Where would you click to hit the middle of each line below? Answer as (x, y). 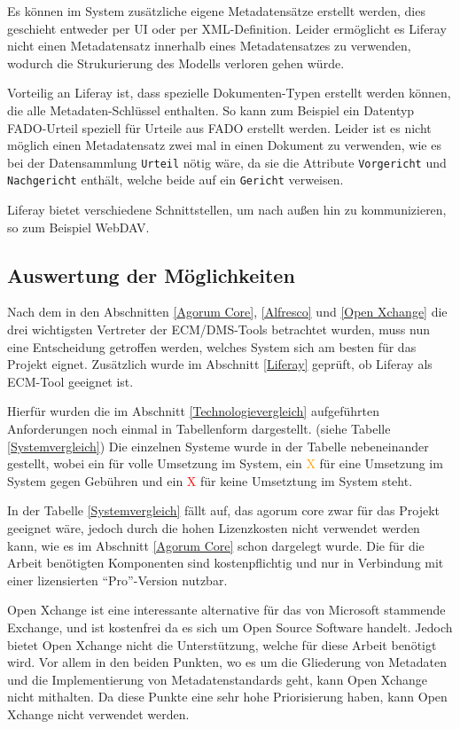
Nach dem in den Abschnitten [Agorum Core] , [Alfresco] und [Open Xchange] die (227, 312)
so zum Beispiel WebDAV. (78, 227)
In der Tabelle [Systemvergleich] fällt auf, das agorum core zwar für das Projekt (224, 510)
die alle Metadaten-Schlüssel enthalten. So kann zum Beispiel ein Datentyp (211, 110)
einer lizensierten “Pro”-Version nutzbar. (117, 580)
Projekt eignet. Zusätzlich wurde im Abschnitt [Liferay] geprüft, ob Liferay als (220, 364)
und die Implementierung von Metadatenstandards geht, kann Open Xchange (217, 679)
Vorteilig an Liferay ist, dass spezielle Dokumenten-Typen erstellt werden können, (229, 93)
